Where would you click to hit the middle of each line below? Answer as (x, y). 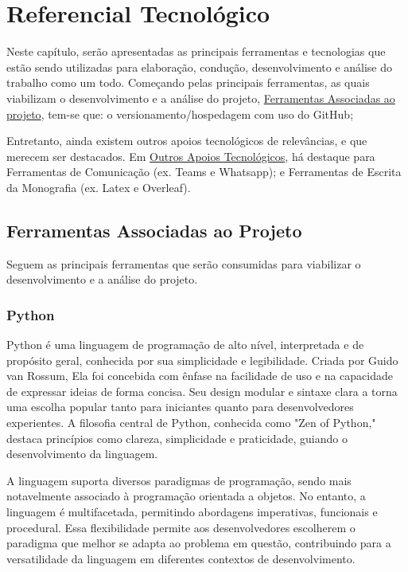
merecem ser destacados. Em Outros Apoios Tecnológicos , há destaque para (191, 156)
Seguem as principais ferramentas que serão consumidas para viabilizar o (184, 263)
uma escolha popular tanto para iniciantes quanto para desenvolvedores (180, 407)
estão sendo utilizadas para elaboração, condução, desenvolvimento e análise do (199, 67)
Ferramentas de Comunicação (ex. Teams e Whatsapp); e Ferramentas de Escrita (204, 172)
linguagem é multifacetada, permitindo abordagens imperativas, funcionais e (192, 512)
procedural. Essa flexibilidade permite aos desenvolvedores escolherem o (181, 527)
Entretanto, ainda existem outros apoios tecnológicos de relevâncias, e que (187, 141)
